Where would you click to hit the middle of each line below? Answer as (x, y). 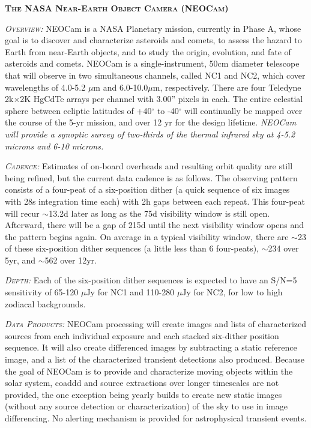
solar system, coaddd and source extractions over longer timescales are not (142, 383)
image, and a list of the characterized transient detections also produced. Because (155, 359)
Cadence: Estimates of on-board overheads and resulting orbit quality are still (149, 166)
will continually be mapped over (243, 110)
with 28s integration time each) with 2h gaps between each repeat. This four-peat (155, 201)
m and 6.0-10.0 (121, 87)
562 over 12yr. (71, 260)
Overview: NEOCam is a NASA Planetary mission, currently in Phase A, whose (153, 28)
